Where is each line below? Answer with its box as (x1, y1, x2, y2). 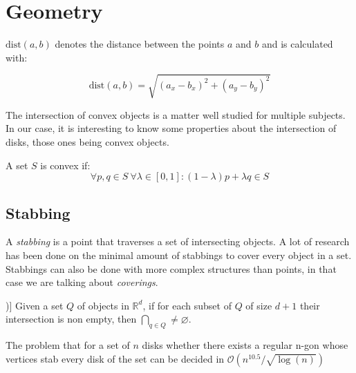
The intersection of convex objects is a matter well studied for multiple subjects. (6, 107, 346, 122)
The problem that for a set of (6, 338, 130, 352)
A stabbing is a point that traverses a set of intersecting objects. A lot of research (6, 234, 350, 249)
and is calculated (261, 37, 333, 51)
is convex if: (40, 157, 91, 172)
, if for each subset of (142, 298, 232, 312)
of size (245, 298, 272, 312)
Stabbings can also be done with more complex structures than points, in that (6, 261, 337, 276)
